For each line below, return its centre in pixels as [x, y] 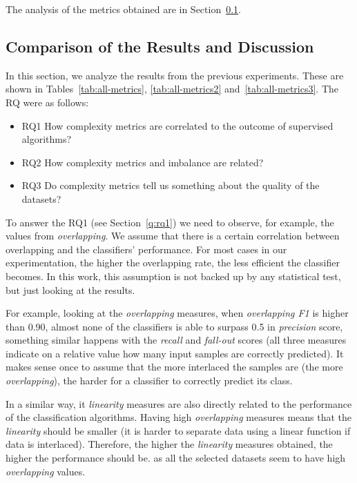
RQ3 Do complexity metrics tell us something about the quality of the [171, 185]
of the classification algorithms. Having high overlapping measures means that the [179, 417]
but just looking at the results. [70, 289]
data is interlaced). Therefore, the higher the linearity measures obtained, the [169, 444]
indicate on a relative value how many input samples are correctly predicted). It [175, 353]
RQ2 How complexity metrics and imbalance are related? [143, 162]
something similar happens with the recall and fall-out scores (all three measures [176, 340]
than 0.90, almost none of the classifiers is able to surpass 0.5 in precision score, [174, 326]
